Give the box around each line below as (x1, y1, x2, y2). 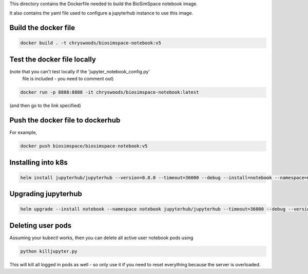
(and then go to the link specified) (9, 102, 82, 109)
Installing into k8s (9, 158, 68, 166)
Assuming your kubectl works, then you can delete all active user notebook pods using (9, 235, 194, 241)
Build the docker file (9, 24, 75, 32)
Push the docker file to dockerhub (9, 116, 121, 125)
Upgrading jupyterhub (9, 189, 82, 198)
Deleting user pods (9, 221, 72, 230)
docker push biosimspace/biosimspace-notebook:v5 (20, 143, 148, 149)
